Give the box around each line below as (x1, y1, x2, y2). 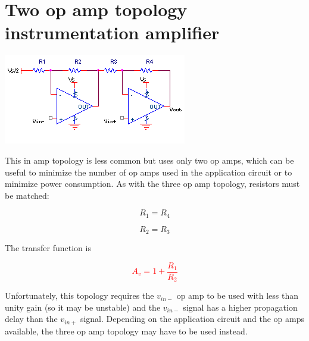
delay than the (5, 312, 58, 325)
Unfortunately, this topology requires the (5, 289, 154, 302)
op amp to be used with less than (176, 289, 299, 302)
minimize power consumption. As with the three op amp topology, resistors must (5, 177, 300, 190)
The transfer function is (5, 242, 91, 254)
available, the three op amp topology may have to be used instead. (5, 324, 248, 337)
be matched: (5, 189, 49, 201)
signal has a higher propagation (183, 301, 298, 313)
